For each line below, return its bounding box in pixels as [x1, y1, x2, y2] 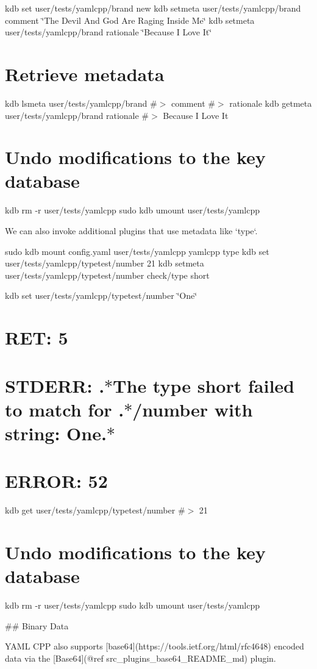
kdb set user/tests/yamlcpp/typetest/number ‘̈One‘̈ [5, 289, 198, 302]
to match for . [5, 396, 124, 421]
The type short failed [113, 373, 294, 398]
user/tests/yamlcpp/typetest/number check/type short [5, 268, 210, 281]
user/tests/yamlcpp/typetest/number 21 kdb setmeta [5, 257, 204, 270]
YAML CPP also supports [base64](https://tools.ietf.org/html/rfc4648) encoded [5, 640, 304, 653]
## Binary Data [5, 619, 69, 632]
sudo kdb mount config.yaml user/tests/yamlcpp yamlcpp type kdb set [5, 245, 269, 257]
